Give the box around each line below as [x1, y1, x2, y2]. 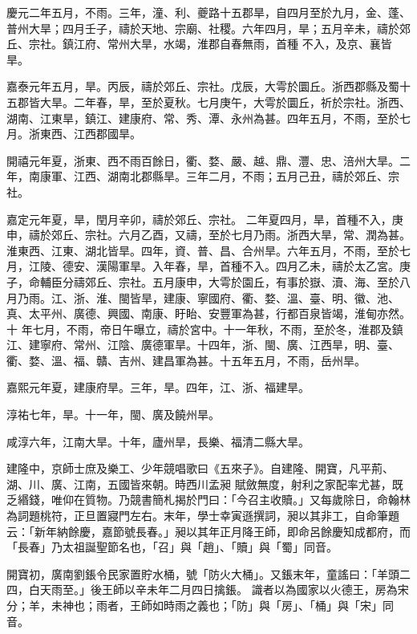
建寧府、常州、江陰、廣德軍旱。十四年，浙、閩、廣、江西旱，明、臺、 [28, 336, 399, 353]
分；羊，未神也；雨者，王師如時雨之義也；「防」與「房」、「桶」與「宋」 [6, 597, 383, 613]
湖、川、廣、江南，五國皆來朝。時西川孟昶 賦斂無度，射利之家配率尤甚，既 [6, 475, 403, 492]
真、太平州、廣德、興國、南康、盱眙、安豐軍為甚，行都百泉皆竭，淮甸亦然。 [6, 305, 411, 322]
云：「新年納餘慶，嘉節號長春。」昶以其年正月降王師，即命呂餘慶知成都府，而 [6, 522, 411, 539]
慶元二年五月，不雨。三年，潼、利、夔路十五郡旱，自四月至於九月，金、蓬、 [6, 4, 411, 20]
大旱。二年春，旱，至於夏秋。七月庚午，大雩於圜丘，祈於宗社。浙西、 [39, 93, 411, 110]
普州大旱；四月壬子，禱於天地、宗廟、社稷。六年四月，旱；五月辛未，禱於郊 [6, 19, 411, 36]
